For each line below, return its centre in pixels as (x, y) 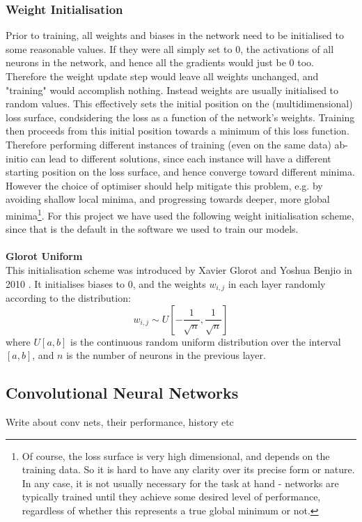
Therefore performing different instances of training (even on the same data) (168, 144)
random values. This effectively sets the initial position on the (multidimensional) (179, 103)
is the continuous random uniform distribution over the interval (206, 341)
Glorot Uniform (44, 256)
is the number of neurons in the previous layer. (166, 355)
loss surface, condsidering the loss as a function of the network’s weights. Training (180, 117)
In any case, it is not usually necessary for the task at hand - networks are (180, 483)
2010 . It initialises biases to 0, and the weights (106, 283)
